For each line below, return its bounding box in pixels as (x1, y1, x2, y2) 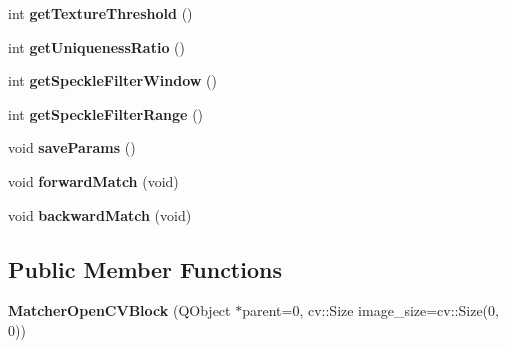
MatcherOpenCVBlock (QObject (8, 300, 231, 321)
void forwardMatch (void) (8, 170, 179, 191)
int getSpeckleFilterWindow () (8, 70, 218, 91)
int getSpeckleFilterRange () (8, 103, 204, 124)
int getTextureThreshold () (8, 3, 193, 23)
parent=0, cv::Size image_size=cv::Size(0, (242, 300, 499, 321)
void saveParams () (8, 137, 136, 158)
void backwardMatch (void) (8, 204, 192, 225)
